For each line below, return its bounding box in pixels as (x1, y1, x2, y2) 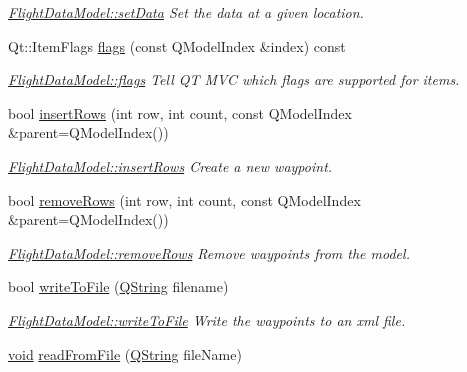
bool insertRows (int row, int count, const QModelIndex (8, 102, 352, 123)
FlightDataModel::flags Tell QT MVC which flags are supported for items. (8, 69, 460, 90)
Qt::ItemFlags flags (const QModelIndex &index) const (8, 35, 346, 56)
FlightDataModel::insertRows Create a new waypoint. (8, 155, 333, 176)
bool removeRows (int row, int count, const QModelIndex (8, 189, 361, 210)
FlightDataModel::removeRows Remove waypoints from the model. (8, 242, 410, 263)
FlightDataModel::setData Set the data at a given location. (8, 2, 364, 22)
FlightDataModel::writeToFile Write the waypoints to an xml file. (8, 309, 406, 330)
